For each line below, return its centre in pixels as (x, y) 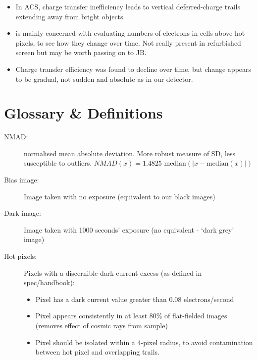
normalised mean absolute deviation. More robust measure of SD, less (130, 153)
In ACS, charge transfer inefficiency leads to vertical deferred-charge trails (128, 6)
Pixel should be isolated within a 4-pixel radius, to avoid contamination (144, 342)
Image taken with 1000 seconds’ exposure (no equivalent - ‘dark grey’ (129, 229)
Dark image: (23, 213)
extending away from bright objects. (70, 16)
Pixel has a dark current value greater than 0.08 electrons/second (135, 299)
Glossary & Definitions (83, 113)
